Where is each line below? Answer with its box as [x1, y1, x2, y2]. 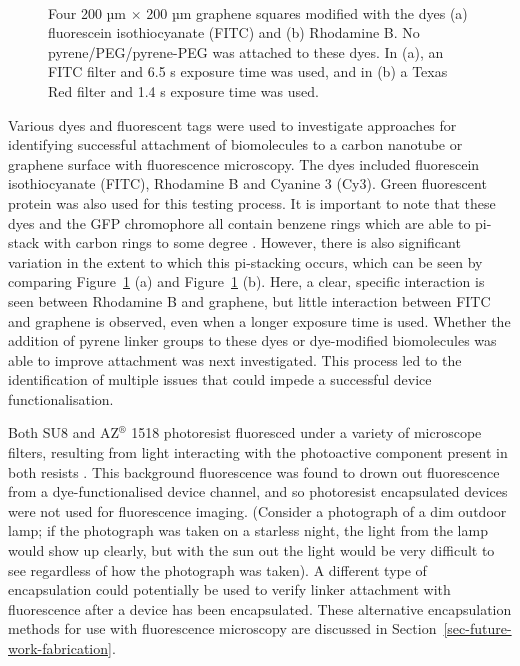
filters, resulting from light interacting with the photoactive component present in [8, 442, 508, 463]
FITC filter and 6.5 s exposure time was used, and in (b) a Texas [48, 61, 448, 82]
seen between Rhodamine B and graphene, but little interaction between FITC [8, 290, 491, 311]
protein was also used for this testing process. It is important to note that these [8, 192, 496, 213]
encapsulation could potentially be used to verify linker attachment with [8, 579, 451, 600]
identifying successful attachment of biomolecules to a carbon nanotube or [8, 134, 463, 155]
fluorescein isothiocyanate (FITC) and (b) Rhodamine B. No [48, 22, 420, 43]
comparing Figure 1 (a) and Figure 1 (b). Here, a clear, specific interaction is [8, 271, 485, 292]
